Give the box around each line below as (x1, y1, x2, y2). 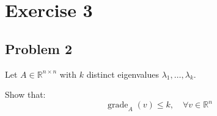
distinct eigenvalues (86, 67, 160, 80)
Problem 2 (5, 39, 72, 58)
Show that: (5, 88, 46, 101)
